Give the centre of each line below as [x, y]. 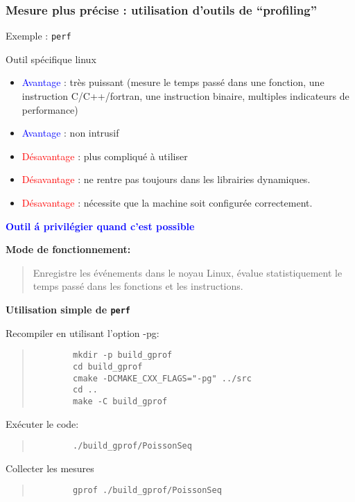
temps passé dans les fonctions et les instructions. [138, 286]
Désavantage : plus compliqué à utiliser [105, 156]
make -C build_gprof [120, 401]
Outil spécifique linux [51, 59]
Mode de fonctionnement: [68, 249]
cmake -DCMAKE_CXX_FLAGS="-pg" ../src [162, 378]
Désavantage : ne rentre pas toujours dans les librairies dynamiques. [166, 179]
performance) [50, 109]
